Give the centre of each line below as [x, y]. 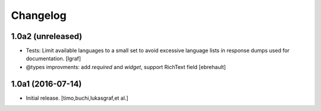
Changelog [39, 15]
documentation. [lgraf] [53, 58]
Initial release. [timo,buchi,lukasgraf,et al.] [77, 98]
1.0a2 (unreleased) [47, 36]
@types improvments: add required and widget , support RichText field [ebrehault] [126, 67]
